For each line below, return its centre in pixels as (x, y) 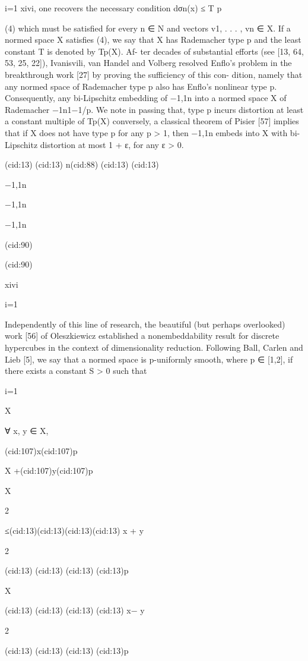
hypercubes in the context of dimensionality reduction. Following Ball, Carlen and (154, 347)
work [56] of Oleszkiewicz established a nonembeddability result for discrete (142, 336)
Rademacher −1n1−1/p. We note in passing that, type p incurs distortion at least (154, 109)
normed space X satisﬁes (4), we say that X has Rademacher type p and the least (153, 40)
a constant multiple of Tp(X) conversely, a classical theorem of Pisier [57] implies (152, 121)
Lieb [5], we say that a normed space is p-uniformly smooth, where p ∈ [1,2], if (149, 359)
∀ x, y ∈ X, (27, 431)
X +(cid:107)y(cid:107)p (49, 470)
